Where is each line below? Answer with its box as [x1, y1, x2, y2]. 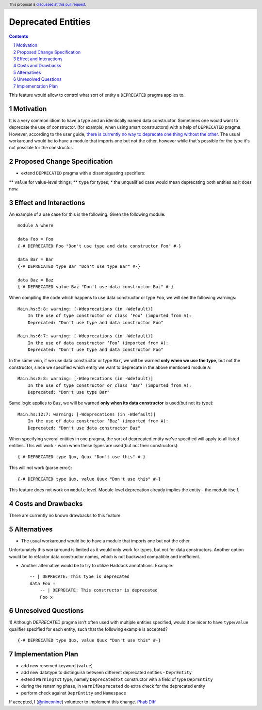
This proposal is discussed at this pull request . [9, 2, 87, 7]
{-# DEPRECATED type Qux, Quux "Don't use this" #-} [17, 454, 146, 459]
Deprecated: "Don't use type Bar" [27, 389, 110, 395]
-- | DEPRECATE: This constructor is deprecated [39, 588, 158, 593]
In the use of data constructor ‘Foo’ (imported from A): [27, 340, 169, 346]
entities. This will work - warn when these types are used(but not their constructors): [9, 443, 179, 449]
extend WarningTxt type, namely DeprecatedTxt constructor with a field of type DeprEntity [21, 676, 213, 682]
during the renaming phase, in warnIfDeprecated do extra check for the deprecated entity [21, 683, 206, 689]
